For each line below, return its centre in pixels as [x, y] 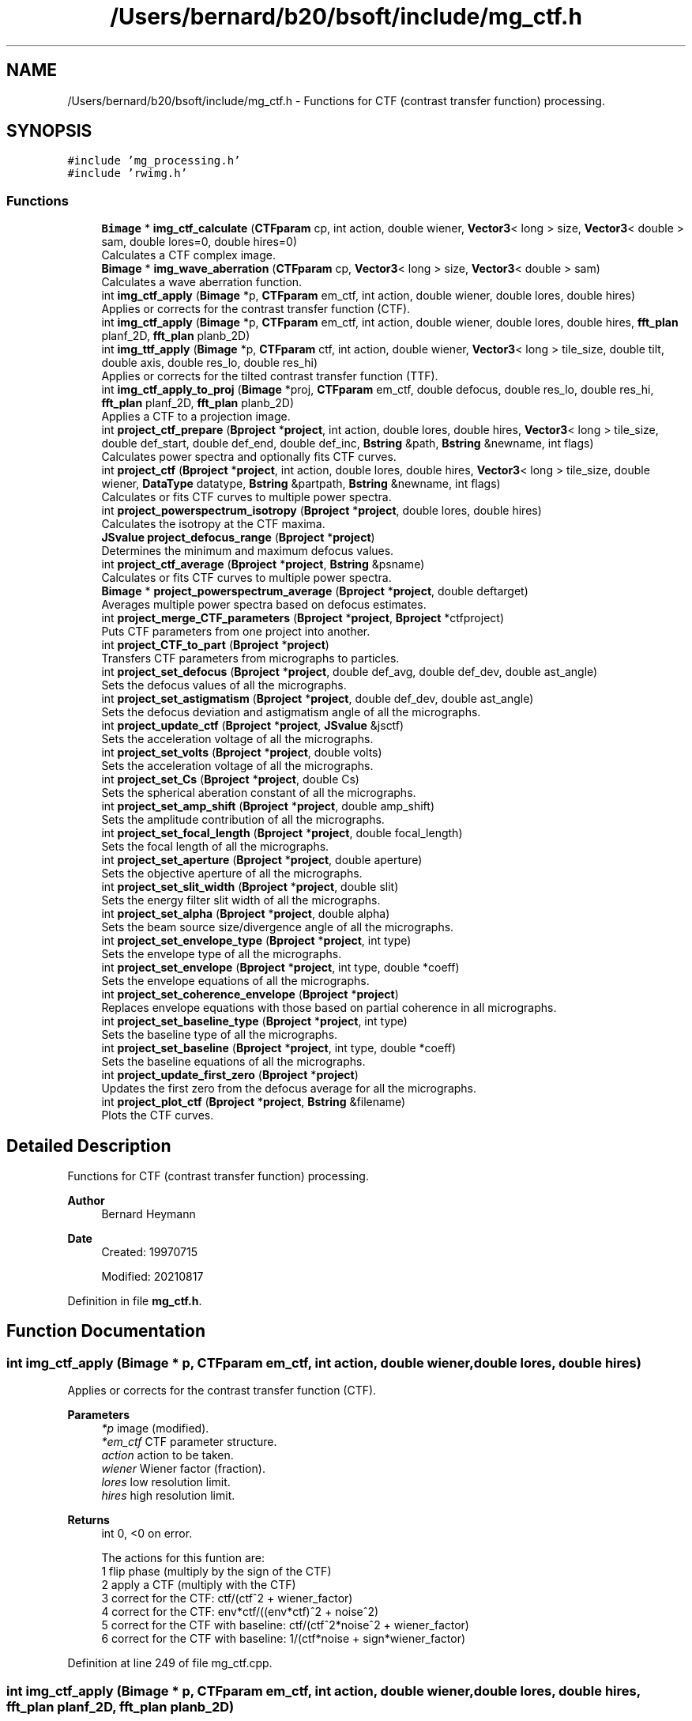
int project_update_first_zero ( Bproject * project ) [230, 1075]
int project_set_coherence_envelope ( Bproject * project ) [250, 994]
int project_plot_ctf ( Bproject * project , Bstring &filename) [254, 1102]
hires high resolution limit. [168, 1496]
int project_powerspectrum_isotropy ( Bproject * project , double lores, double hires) [322, 511]
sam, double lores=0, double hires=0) [199, 242]
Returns [88, 1520]
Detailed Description [89, 1145]
